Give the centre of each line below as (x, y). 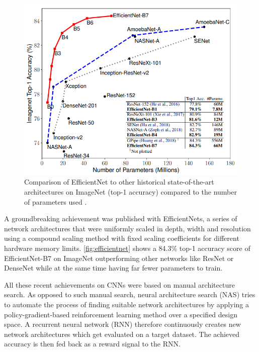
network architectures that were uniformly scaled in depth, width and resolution (127, 228)
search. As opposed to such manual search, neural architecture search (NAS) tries (130, 294)
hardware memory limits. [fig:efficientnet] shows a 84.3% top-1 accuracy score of (127, 248)
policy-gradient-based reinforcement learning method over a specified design (121, 314)
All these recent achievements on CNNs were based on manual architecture (119, 284)
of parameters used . (56, 201)
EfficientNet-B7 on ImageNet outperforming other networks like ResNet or (119, 258)
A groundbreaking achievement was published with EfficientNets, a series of (121, 218)
